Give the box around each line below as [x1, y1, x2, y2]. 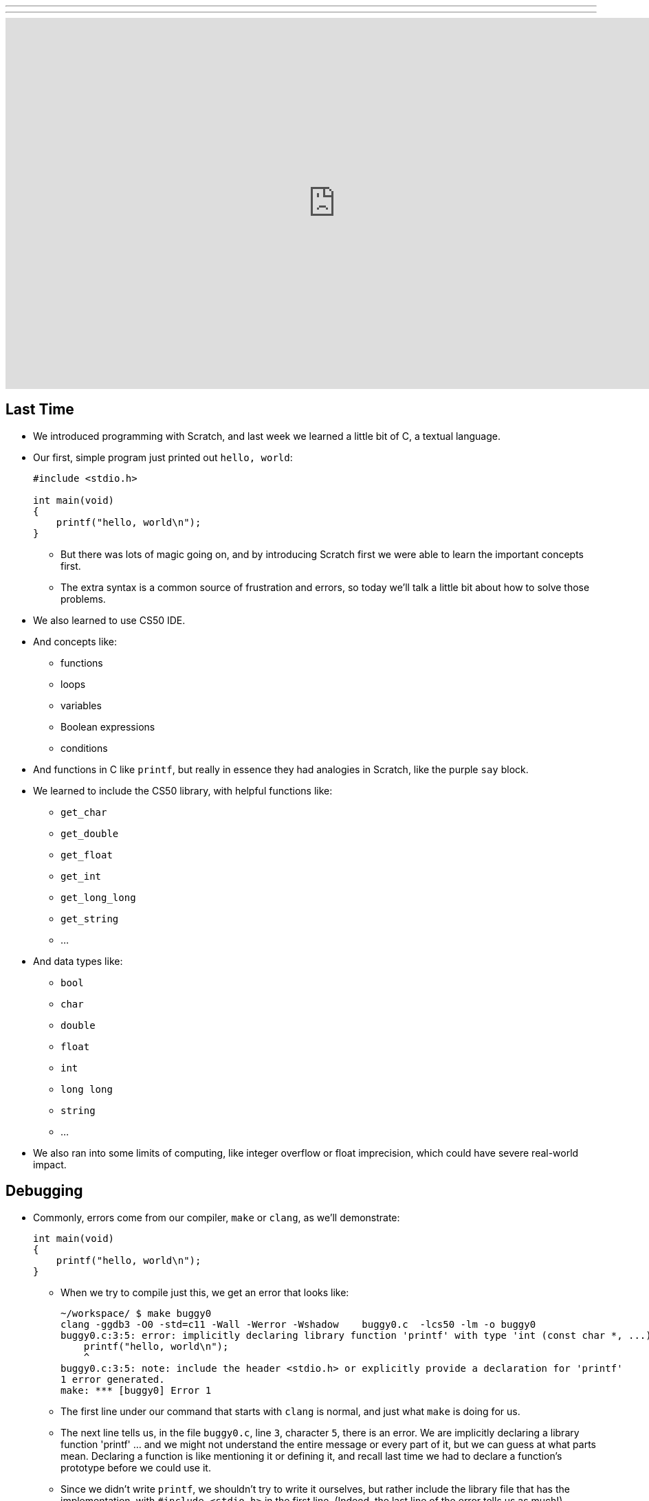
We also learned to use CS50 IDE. [33, 614, 186, 626]
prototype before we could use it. [60, 1461, 211, 1474]
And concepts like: [33, 635, 117, 647]
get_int [60, 870, 102, 882]
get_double [60, 827, 119, 839]
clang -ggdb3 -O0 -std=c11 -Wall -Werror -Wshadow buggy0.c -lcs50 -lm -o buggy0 [60, 1318, 536, 1330]
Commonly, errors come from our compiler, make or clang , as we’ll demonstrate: [33, 1211, 400, 1223]
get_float [60, 849, 113, 860]
